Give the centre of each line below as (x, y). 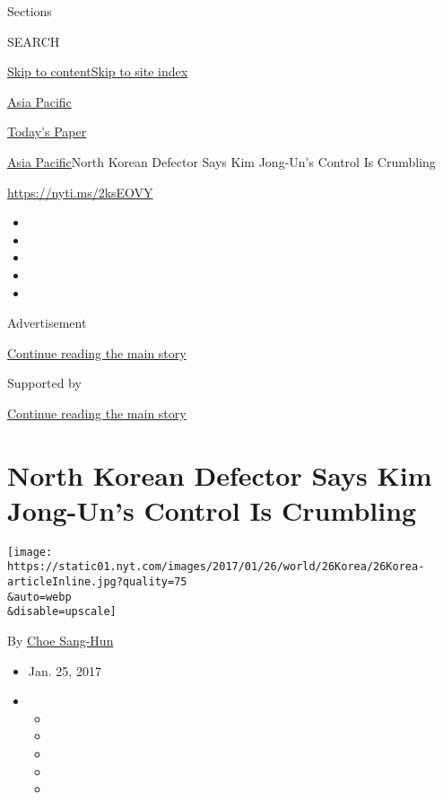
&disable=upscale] (62, 612)
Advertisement (47, 323)
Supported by (44, 383)
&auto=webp (39, 597)
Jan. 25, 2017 (65, 670)
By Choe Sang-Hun (61, 641)
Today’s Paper (47, 132)
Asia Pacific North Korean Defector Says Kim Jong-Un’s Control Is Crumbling (221, 161)
